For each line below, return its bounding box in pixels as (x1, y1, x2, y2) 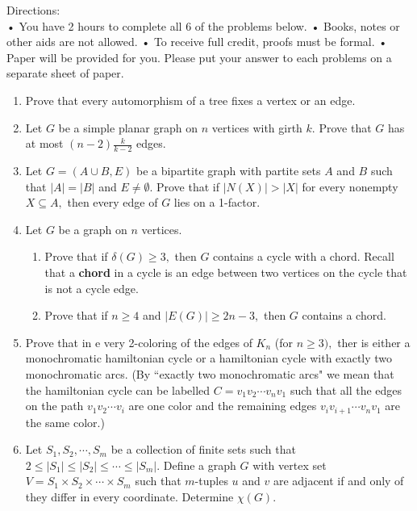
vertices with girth (211, 119, 302, 136)
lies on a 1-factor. (173, 194, 261, 211)
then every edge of (67, 194, 158, 211)
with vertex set (252, 456, 327, 473)
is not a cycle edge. (44, 279, 139, 296)
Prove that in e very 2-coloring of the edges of (25, 333, 252, 350)
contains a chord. (302, 307, 386, 324)
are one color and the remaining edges (128, 397, 317, 414)
